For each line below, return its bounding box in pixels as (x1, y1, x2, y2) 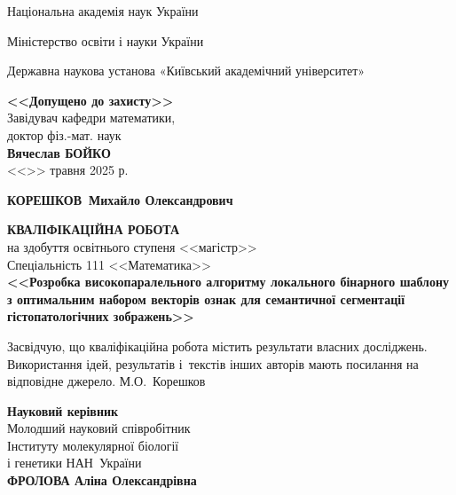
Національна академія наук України (7, 2, 199, 20)
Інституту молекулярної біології (7, 436, 179, 454)
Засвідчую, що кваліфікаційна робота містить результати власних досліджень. (7, 336, 428, 355)
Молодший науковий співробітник (7, 419, 191, 437)
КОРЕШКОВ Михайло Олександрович (7, 190, 233, 208)
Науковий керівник (7, 401, 119, 420)
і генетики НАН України (7, 453, 142, 472)
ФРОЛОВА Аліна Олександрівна (7, 471, 197, 490)
